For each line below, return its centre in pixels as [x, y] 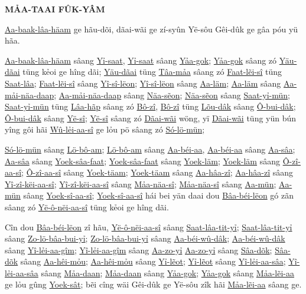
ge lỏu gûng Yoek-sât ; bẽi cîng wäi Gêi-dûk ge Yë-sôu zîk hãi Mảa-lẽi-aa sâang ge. [153, 284]
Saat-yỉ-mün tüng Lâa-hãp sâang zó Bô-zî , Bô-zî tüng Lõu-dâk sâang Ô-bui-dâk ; [150, 106]
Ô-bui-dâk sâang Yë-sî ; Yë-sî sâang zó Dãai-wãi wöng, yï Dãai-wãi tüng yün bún [151, 118]
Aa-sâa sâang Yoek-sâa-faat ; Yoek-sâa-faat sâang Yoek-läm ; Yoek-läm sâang [142, 161]
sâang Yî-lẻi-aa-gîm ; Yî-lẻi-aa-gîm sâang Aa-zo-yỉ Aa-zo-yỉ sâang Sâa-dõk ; [139, 250]
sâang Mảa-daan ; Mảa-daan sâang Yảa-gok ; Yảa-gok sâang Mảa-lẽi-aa [167, 272]
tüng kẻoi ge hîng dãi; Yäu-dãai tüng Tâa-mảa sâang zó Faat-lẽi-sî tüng [152, 72]
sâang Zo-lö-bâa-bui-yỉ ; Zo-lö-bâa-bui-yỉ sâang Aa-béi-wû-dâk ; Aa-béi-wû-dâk [145, 238]
